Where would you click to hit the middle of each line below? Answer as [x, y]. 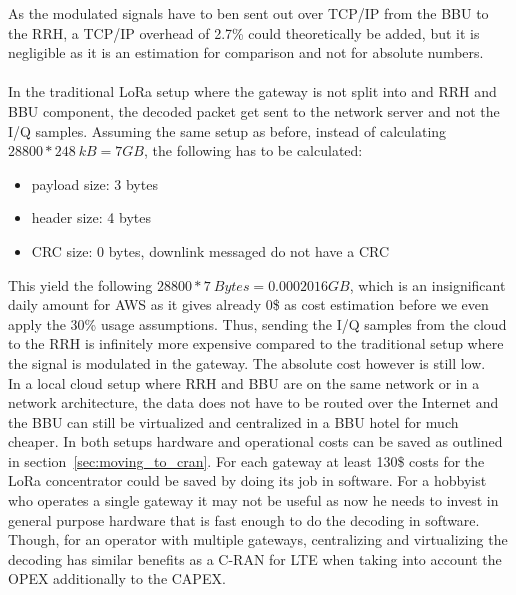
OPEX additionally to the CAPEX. [117, 578]
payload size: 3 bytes [94, 183]
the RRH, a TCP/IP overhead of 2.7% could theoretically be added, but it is [244, 32]
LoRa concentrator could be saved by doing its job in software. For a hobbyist [247, 480]
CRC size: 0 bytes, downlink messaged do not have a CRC [210, 250]
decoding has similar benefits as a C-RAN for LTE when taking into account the [255, 558]
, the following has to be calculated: [253, 150]
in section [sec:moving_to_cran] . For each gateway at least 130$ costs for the [246, 460]
